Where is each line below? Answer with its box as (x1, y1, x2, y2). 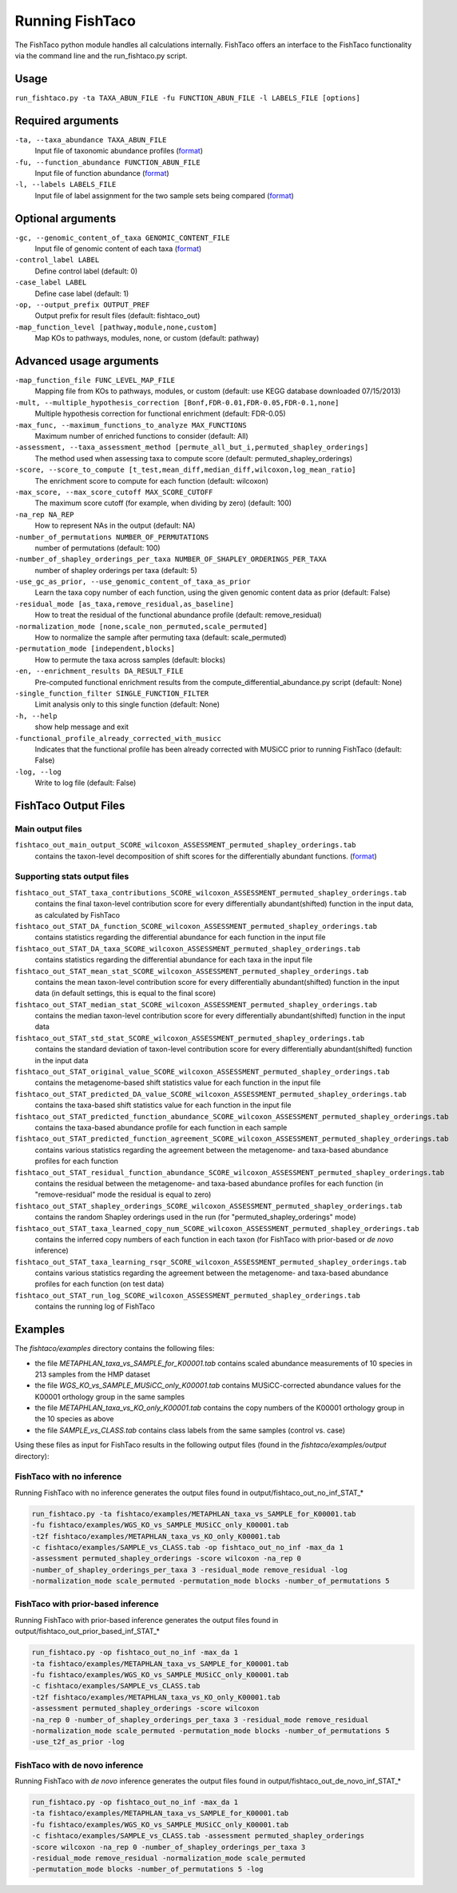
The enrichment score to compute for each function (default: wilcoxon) (34, 476, 269, 485)
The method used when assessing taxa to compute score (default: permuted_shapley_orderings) (34, 453, 353, 463)
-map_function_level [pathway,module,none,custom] (14, 322, 217, 332)
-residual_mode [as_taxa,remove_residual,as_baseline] (14, 600, 235, 608)
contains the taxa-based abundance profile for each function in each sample (34, 1122, 288, 1132)
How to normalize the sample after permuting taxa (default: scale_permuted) (34, 632, 287, 643)
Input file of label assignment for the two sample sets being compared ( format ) (34, 190, 295, 200)
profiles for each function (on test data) (34, 1279, 165, 1289)
